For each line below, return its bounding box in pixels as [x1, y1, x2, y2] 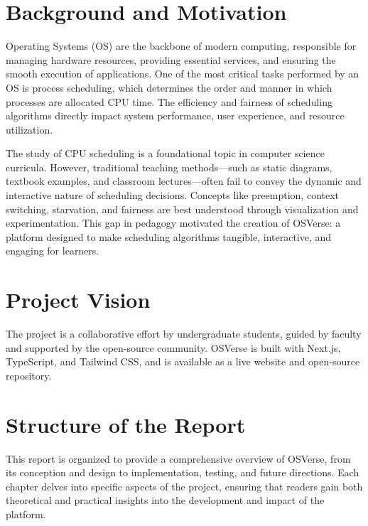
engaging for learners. [6, 243, 99, 258]
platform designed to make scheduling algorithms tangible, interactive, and [6, 229, 332, 244]
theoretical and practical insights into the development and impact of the [6, 493, 325, 508]
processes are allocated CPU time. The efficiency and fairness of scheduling [6, 94, 332, 109]
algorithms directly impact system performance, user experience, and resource [6, 108, 345, 123]
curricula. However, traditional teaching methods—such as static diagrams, [6, 159, 332, 174]
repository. [6, 367, 52, 382]
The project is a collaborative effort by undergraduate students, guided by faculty [6, 326, 362, 341]
